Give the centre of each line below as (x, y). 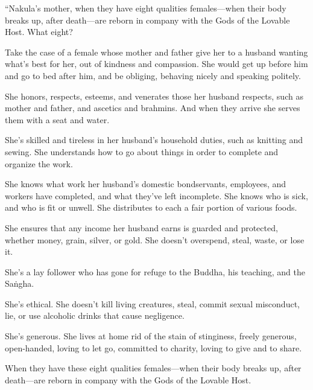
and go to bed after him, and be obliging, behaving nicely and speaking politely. (153, 75)
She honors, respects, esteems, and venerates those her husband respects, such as (154, 96)
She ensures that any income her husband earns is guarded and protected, (141, 227)
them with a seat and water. (57, 119)
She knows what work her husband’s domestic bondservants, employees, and (146, 184)
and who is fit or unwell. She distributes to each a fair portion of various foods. (151, 207)
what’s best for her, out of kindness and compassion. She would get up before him (156, 64)
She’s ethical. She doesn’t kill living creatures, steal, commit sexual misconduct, (152, 303)
